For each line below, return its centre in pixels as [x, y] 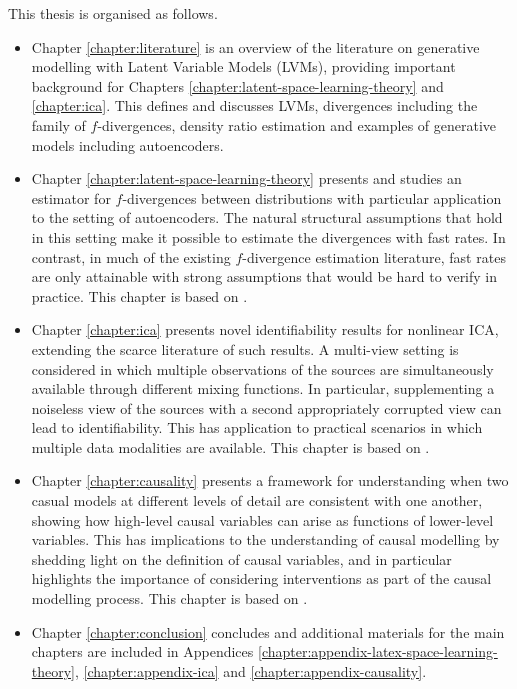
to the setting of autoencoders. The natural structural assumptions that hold [267, 217]
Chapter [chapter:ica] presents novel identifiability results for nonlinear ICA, [265, 329]
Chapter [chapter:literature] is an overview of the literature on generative [255, 46]
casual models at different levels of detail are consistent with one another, [257, 500]
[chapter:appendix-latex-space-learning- [377, 651]
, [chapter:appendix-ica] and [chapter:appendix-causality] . [251, 670]
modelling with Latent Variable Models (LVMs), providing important [243, 66]
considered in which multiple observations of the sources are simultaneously [262, 368]
